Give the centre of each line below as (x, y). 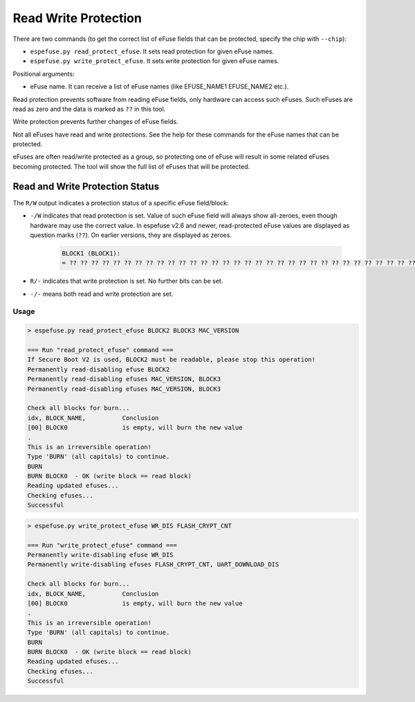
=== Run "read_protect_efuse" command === (100, 350)
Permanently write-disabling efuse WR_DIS (100, 555)
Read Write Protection (77, 18)
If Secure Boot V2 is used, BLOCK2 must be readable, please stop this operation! (172, 360)
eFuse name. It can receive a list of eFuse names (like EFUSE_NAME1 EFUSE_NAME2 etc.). (159, 87)
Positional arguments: (44, 73)
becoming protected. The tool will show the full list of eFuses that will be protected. (131, 166)
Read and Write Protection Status (86, 186)
